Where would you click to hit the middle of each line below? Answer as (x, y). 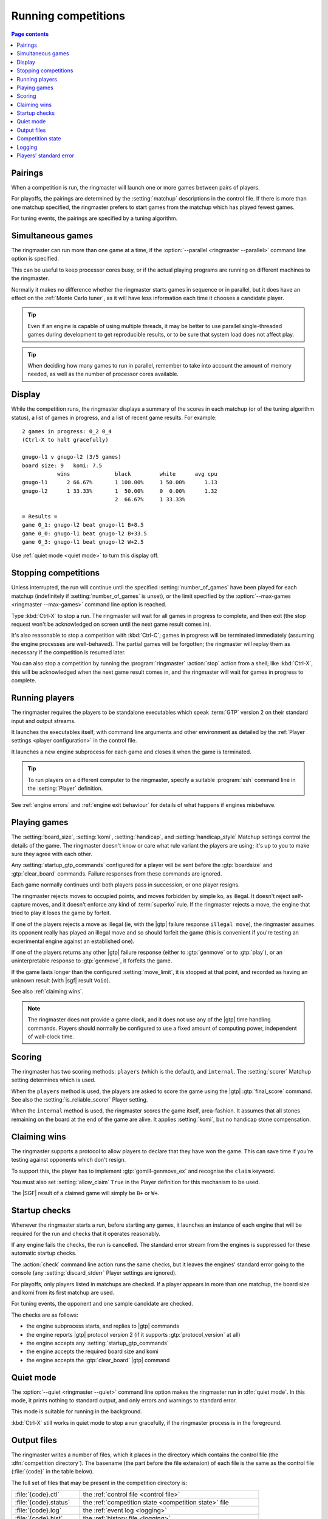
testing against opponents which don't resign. (69, 1160)
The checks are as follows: (45, 1315)
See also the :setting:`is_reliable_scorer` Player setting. (80, 1100)
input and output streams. (43, 721)
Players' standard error (46, 156)
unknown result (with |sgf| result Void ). (61, 981)
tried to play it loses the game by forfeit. (61, 913)
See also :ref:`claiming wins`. (47, 992)
